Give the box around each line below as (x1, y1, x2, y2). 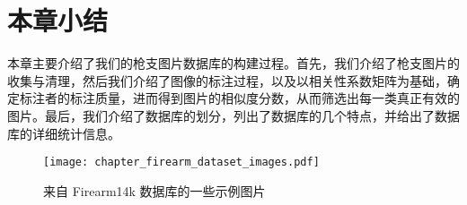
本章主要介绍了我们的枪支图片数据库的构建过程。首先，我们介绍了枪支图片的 (7, 54, 460, 73)
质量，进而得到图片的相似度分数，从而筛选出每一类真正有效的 (94, 89, 460, 107)
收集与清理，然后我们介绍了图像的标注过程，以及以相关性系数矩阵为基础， (7, 71, 447, 90)
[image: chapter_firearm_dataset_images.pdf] (43, 156, 320, 169)
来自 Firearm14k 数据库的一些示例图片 (43, 181, 266, 200)
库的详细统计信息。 (7, 124, 120, 142)
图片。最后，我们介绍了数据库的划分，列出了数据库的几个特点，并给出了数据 (7, 106, 460, 124)
